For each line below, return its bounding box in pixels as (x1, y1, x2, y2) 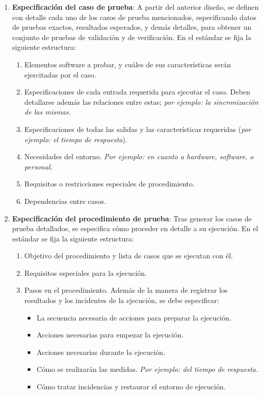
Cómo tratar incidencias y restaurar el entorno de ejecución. (36, 381, 226, 392)
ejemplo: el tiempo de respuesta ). (24, 134, 127, 144)
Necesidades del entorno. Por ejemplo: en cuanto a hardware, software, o (24, 151, 254, 162)
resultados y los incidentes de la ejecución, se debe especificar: (24, 295, 219, 306)
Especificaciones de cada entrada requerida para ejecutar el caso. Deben (24, 86, 251, 97)
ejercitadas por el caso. (24, 69, 97, 80)
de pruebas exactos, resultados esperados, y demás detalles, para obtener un (12, 22, 252, 32)
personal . (24, 161, 52, 172)
